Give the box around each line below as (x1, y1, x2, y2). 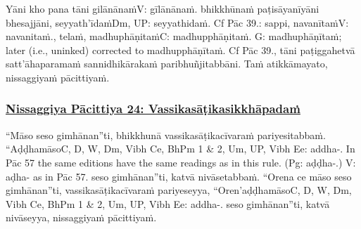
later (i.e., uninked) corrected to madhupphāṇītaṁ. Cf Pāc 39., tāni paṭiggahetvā (6, 42, 355, 57)
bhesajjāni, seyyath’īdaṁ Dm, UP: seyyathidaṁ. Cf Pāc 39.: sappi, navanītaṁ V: (6, 15, 349, 30)
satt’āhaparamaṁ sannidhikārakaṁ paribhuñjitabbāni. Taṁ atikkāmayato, (6, 56, 328, 71)
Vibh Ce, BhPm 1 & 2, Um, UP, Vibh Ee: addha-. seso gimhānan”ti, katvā (6, 196, 330, 211)
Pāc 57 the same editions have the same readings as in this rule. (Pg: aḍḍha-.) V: (6, 155, 356, 169)
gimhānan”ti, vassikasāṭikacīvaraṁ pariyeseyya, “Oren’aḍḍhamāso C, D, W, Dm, (6, 183, 352, 197)
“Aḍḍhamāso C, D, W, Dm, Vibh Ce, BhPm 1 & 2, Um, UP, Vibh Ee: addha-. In (6, 141, 355, 156)
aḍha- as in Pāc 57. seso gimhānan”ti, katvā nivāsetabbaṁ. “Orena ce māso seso (6, 169, 352, 183)
